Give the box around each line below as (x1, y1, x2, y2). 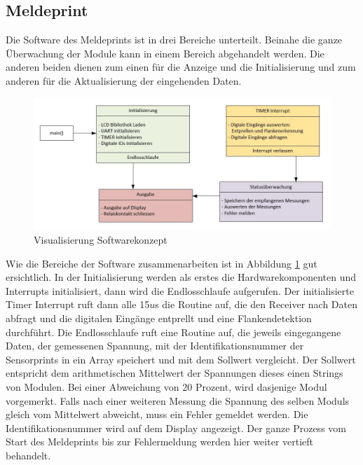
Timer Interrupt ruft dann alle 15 (6, 297, 150, 312)
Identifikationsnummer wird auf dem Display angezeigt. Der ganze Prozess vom (6, 420, 346, 435)
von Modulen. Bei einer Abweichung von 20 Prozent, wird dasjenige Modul (6, 379, 327, 394)
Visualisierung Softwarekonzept (34, 233, 167, 247)
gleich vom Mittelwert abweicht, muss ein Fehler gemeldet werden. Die (6, 407, 308, 422)
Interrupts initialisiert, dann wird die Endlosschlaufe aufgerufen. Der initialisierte (6, 283, 354, 298)
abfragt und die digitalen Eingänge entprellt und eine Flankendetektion (6, 310, 312, 325)
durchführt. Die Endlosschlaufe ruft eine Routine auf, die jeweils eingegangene (6, 324, 341, 339)
